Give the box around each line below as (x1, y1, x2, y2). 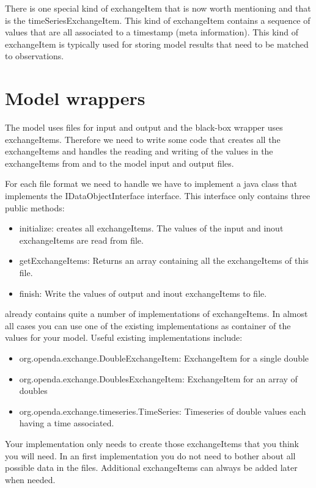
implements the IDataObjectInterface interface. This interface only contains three (5, 189, 310, 202)
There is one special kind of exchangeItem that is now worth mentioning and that (5, 2, 311, 14)
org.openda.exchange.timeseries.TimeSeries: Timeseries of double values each (19, 404, 306, 417)
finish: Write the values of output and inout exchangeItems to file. (19, 286, 267, 299)
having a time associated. (19, 417, 114, 429)
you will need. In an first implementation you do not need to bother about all (5, 449, 296, 462)
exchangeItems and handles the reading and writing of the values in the (5, 145, 273, 158)
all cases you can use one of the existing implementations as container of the (5, 319, 291, 332)
